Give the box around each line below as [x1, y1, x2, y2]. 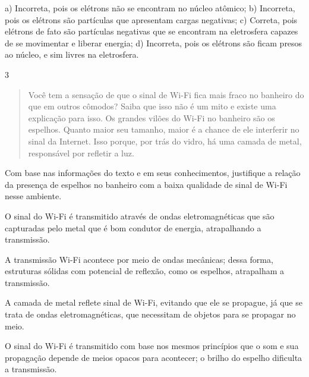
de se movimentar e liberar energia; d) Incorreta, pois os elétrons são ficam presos [5, 36, 302, 49]
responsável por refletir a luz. [28, 146, 134, 159]
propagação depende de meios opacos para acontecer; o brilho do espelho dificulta [5, 351, 302, 363]
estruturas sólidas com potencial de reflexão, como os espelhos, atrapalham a [5, 265, 285, 277]
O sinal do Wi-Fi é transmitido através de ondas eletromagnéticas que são [5, 209, 275, 222]
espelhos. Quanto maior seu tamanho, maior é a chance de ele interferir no [28, 123, 299, 136]
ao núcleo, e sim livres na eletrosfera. [5, 48, 139, 61]
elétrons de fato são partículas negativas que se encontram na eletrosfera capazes [5, 25, 298, 37]
